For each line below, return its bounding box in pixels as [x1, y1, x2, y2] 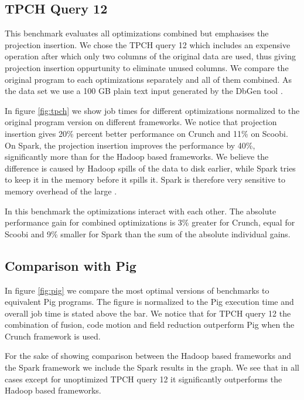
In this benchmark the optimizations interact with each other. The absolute [5, 204, 276, 217]
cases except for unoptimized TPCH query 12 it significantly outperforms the [5, 372, 282, 385]
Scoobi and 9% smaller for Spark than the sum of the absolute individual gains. [5, 227, 291, 240]
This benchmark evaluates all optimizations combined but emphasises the [5, 27, 269, 39]
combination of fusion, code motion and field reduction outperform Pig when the [5, 318, 295, 331]
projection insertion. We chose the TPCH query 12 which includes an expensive [5, 38, 291, 51]
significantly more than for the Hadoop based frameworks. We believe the [5, 150, 269, 163]
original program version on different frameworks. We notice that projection [5, 116, 277, 128]
